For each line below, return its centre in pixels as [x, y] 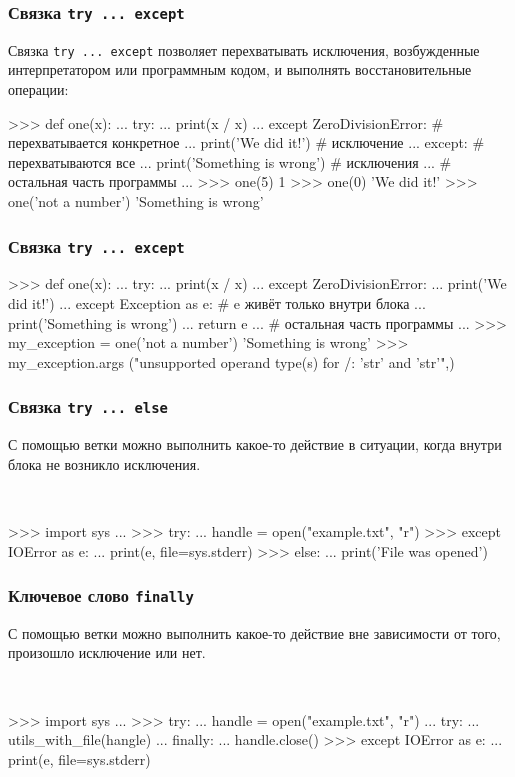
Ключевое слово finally [101, 595]
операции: [38, 89]
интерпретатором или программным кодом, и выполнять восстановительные [240, 69]
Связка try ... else [88, 406]
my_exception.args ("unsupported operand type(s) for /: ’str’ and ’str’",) [231, 361]
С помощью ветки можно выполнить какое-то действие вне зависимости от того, [254, 632]
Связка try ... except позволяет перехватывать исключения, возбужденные [244, 49]
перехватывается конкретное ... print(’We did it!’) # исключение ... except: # [246, 142]
